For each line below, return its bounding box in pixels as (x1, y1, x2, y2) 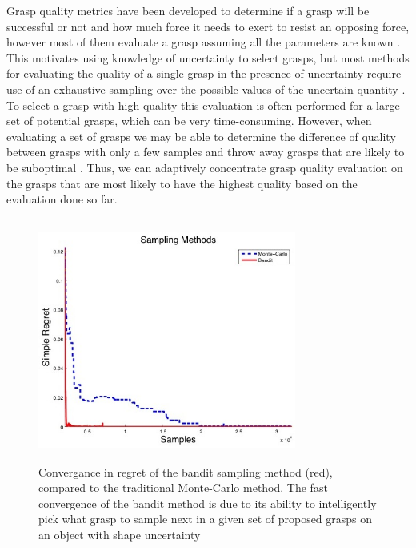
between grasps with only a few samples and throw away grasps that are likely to (6, 143, 405, 160)
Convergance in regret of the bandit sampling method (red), (38, 463, 333, 480)
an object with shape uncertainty (38, 526, 201, 543)
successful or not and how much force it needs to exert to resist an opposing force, (6, 18, 410, 34)
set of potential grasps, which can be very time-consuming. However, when (6, 112, 372, 129)
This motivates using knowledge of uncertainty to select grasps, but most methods (6, 49, 410, 66)
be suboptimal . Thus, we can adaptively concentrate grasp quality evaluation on (6, 159, 403, 175)
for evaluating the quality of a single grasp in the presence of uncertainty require (6, 65, 402, 82)
